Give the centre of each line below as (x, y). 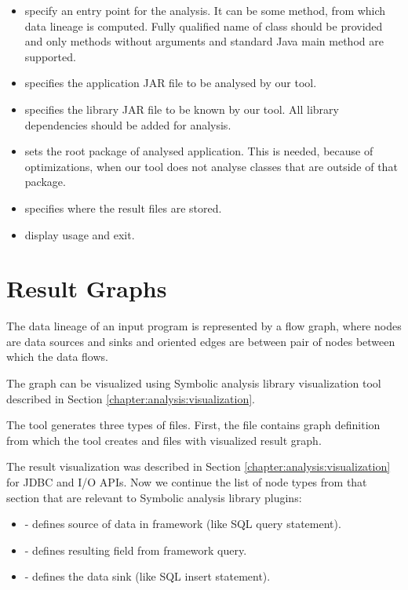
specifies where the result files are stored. (123, 208)
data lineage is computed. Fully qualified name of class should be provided (204, 25)
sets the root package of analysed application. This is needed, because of (199, 151)
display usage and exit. (80, 234)
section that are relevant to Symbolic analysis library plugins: (154, 497)
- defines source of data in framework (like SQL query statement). (183, 524)
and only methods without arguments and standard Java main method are (204, 41)
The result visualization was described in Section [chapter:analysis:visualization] (199, 466)
